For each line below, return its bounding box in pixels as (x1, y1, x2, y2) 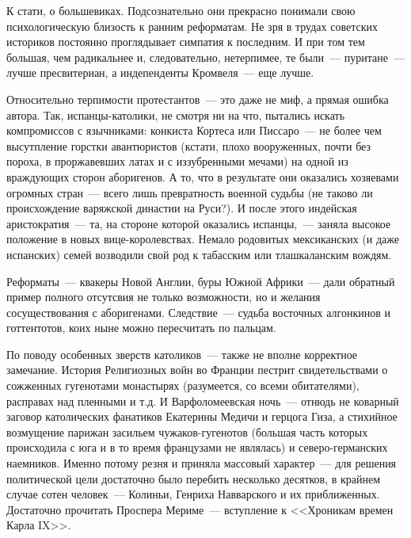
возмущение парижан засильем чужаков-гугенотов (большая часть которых (6, 423, 368, 440)
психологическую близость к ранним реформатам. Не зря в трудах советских (6, 17, 378, 34)
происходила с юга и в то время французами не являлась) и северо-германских (6, 439, 388, 456)
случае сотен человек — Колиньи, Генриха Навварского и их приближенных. (6, 486, 380, 502)
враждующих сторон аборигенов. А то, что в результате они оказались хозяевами (6, 168, 399, 185)
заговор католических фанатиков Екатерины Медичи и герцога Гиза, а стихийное (6, 408, 398, 425)
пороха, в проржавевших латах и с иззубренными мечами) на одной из (6, 153, 348, 170)
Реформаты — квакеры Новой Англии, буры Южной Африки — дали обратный (6, 273, 395, 289)
